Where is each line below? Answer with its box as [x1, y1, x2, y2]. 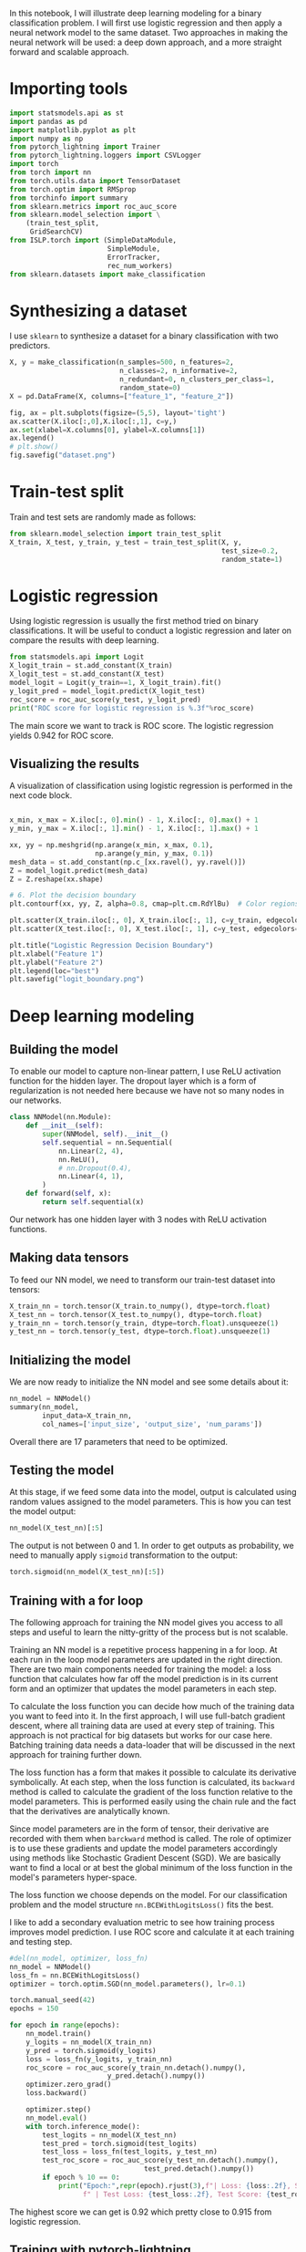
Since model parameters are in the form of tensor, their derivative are [9, 1823, 270, 1834]
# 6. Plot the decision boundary [9, 891, 137, 900]
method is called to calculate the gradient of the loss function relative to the [9, 1786, 293, 1797]
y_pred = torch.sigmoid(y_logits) [25, 2046, 157, 2055]
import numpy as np [9, 134, 84, 143]
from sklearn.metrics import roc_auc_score [9, 202, 178, 211]
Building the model [9, 1042, 118, 1057]
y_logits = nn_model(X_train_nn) [25, 2038, 153, 2047]
